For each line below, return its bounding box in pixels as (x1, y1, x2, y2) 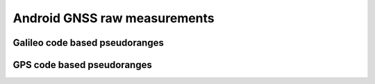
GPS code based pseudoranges (12, 59, 152, 71)
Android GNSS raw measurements (12, 10, 215, 26)
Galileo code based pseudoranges (12, 37, 165, 49)
